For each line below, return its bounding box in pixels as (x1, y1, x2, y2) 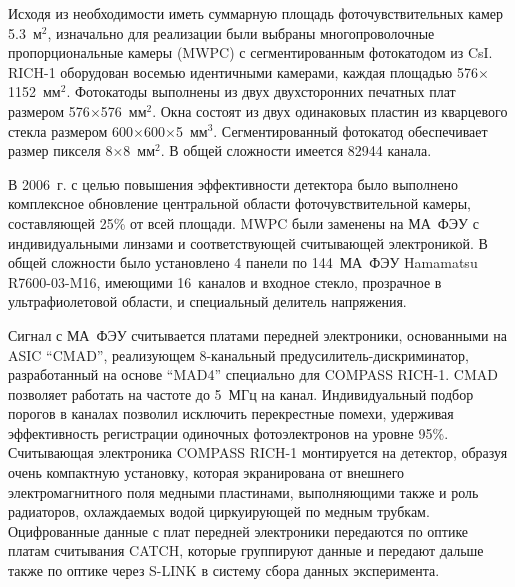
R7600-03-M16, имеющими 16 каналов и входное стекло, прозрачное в (8, 271, 442, 292)
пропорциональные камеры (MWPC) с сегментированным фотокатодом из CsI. (8, 42, 493, 63)
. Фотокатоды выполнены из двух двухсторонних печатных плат (66, 81, 456, 102)
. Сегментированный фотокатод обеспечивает (213, 120, 488, 141)
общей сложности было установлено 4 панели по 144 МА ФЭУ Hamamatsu (8, 252, 478, 273)
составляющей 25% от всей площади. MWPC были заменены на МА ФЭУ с (8, 212, 479, 233)
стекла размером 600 (8, 120, 134, 141)
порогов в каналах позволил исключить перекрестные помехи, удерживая (8, 403, 454, 424)
